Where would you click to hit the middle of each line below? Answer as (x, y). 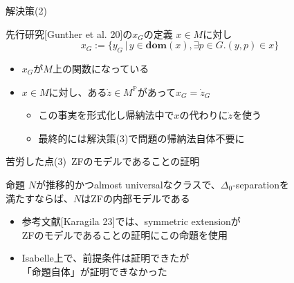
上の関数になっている (101, 68)
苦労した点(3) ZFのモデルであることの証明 (103, 161)
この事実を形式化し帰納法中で (106, 115)
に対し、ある (78, 91)
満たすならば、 (39, 198)
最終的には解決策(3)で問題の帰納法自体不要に (141, 138)
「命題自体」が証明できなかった (94, 271)
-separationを (261, 184)
